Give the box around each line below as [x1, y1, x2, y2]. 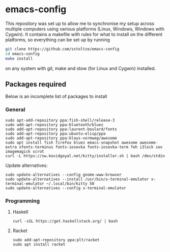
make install [5, 56, 33, 61]
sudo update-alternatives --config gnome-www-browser [5, 172, 122, 177]
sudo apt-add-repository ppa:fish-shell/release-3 [5, 118, 115, 123]
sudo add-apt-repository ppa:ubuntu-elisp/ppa [5, 131, 106, 136]
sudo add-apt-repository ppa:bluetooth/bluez [5, 122, 103, 127]
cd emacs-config [5, 51, 40, 57]
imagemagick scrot [5, 149, 44, 154]
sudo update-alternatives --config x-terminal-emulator [5, 185, 126, 190]
